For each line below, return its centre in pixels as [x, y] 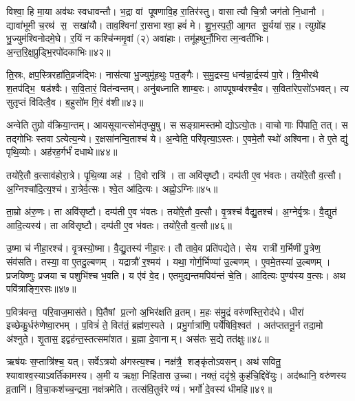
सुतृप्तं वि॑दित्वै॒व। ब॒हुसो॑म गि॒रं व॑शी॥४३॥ [75, 101]
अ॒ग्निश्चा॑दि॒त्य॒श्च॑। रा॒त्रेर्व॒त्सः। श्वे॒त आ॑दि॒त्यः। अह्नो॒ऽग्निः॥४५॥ [112, 188]
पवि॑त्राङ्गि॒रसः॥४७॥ [41, 289]
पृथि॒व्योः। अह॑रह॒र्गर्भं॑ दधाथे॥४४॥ [62, 152]
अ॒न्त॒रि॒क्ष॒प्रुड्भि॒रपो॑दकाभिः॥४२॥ [58, 51]
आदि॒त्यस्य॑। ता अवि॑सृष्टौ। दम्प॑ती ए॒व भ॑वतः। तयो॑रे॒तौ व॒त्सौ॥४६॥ [119, 225]
